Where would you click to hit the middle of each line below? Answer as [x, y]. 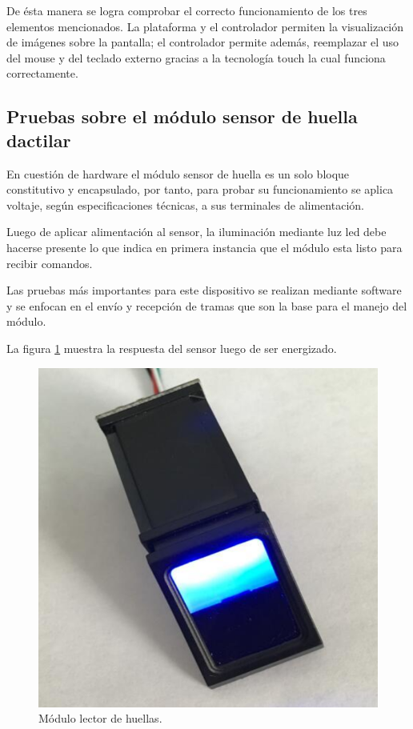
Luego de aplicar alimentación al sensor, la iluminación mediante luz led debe [196, 232]
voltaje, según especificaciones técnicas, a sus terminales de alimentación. [185, 204]
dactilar [39, 140]
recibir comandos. [50, 263]
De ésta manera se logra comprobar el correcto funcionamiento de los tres [187, 10]
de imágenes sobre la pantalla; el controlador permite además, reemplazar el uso [203, 42]
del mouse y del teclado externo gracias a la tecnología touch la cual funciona [196, 57]
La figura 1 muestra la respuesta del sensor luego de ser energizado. [172, 348]
